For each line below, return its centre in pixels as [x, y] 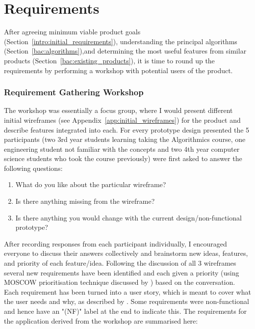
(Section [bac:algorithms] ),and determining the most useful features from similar [125, 51]
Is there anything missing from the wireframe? [85, 201]
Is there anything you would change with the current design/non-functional [128, 217]
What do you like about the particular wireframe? [91, 184]
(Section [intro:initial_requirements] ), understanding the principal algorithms [121, 41]
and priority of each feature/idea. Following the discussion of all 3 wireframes [120, 263]
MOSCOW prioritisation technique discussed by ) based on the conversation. [120, 282]
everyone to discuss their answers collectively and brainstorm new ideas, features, [126, 253]
